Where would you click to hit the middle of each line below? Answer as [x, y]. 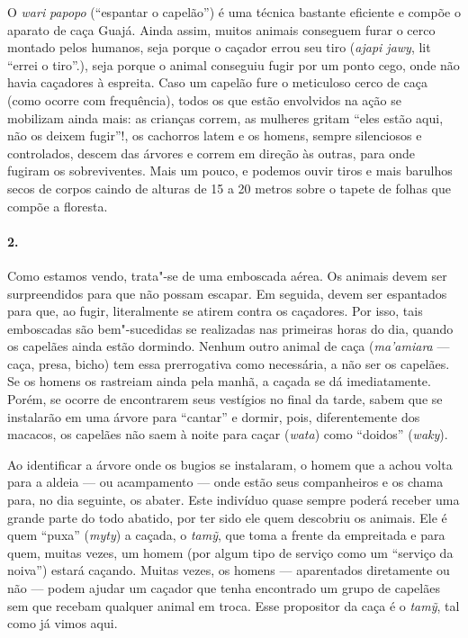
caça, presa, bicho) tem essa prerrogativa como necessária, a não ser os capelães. [229, 363]
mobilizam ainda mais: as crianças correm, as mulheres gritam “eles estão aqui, [225, 117]
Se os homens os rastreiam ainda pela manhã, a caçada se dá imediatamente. [219, 381]
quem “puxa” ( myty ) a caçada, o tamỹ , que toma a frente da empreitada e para [226, 535]
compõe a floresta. [58, 206]
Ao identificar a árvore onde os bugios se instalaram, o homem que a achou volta [230, 464]
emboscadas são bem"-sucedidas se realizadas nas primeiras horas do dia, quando [230, 328]
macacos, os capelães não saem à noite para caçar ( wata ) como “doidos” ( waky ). [228, 434]
